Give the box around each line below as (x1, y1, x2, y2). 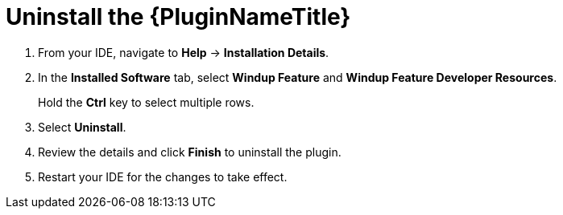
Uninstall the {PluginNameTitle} (6, 3, 351, 30)
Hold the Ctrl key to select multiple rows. (38, 95, 255, 109)
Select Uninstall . (38, 120, 126, 134)
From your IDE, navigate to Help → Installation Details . (38, 45, 329, 59)
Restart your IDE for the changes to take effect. (38, 169, 288, 184)
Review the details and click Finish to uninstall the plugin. (38, 144, 342, 159)
